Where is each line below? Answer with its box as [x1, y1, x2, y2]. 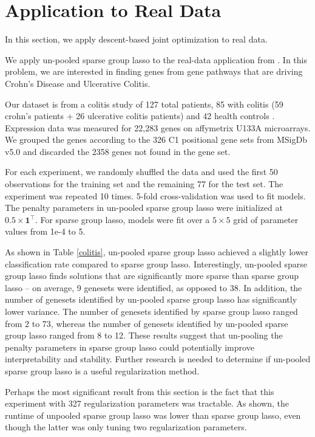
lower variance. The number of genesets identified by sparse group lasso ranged [5, 305, 298, 317]
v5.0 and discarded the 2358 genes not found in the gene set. [5, 145, 231, 157]
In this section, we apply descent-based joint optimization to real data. [5, 33, 268, 46]
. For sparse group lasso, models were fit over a [35, 213, 210, 225]
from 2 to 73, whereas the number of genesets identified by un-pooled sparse [5, 317, 288, 329]
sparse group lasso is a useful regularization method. [5, 364, 200, 377]
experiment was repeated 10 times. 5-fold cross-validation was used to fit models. [5, 189, 306, 202]
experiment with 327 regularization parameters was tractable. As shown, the [5, 397, 289, 410]
